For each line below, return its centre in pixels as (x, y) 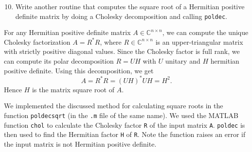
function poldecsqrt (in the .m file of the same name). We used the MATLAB (121, 115)
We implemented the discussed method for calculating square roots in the (114, 106)
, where (111, 42)
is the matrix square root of (73, 89)
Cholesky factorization (37, 42)
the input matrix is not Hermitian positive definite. (80, 144)
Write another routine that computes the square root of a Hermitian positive (130, 6)
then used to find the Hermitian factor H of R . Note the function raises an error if (125, 134)
